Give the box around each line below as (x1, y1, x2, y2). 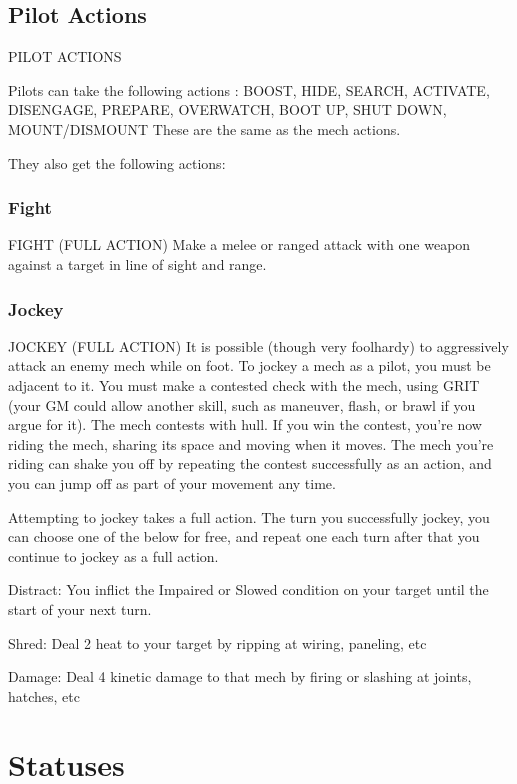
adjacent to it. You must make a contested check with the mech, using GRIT (8, 374, 480, 395)
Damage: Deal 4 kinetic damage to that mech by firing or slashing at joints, (8, 666, 472, 687)
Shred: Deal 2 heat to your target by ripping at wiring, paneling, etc (8, 632, 427, 653)
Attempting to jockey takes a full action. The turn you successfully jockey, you (8, 506, 490, 527)
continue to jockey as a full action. (8, 545, 219, 566)
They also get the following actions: (8, 152, 226, 173)
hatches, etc (8, 685, 81, 706)
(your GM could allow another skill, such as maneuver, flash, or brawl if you (8, 394, 476, 415)
